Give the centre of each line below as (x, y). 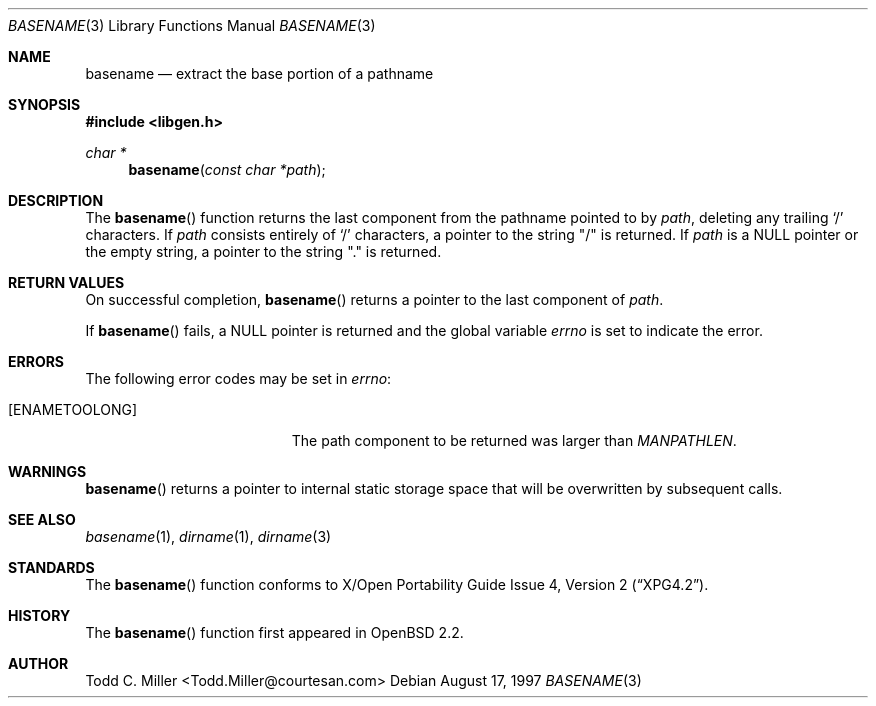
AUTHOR (38, 663)
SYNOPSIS (44, 104)
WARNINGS (47, 471)
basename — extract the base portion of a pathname (259, 73)
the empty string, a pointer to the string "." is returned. (263, 251)
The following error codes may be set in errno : (238, 378)
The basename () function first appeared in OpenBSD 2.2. (274, 632)
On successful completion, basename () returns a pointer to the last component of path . (374, 299)
